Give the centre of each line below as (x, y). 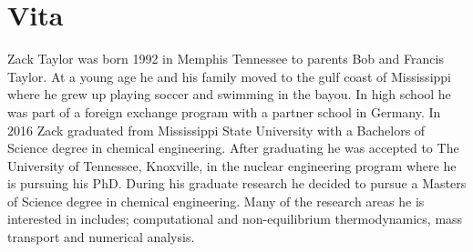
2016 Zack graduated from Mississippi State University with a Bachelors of (216, 130)
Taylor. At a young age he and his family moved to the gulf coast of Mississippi (229, 76)
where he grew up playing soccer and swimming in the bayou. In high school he (229, 94)
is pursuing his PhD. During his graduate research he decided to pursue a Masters (237, 183)
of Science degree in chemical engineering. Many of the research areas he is (216, 201)
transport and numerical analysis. (101, 237)
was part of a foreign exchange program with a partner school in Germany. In (224, 111)
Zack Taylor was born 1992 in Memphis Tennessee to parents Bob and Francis (226, 59)
